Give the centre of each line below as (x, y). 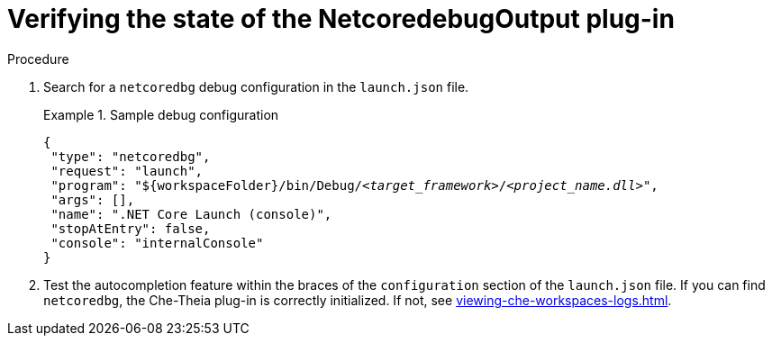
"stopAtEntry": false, (131, 228)
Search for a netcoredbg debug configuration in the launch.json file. (256, 86)
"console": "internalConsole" (157, 243)
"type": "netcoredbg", (131, 156)
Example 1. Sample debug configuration (161, 114)
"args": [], (93, 199)
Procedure (38, 59)
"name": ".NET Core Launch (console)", (191, 214)
